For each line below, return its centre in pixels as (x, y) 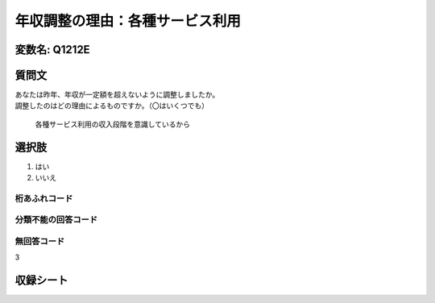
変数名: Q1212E (52, 50)
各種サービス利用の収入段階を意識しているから (113, 124)
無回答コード (40, 242)
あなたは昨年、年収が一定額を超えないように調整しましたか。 (117, 95)
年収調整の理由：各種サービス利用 (128, 21)
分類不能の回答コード (56, 220)
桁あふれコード (44, 198)
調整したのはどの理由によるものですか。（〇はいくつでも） (112, 106)
